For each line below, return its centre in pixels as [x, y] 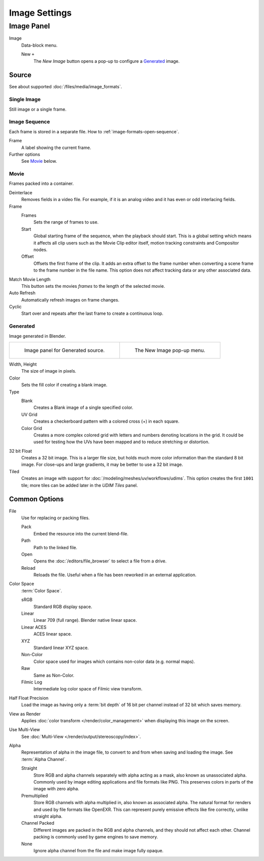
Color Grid [32, 428]
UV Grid [29, 414]
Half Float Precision [29, 698]
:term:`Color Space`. [42, 590]
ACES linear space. [53, 634]
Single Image [25, 100]
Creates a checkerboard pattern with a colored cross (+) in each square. [106, 421]
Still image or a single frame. [38, 109]
